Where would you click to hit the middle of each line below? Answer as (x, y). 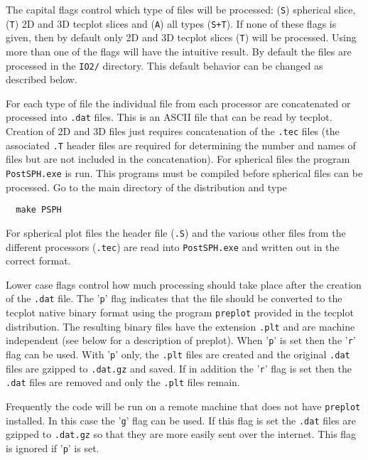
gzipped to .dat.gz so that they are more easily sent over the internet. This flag (181, 434)
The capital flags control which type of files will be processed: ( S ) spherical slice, (181, 9)
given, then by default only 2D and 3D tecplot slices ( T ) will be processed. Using (181, 37)
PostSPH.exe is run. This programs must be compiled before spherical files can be (184, 172)
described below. (42, 79)
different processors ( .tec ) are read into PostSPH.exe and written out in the (173, 246)
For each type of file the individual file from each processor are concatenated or (178, 103)
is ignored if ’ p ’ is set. (53, 448)
